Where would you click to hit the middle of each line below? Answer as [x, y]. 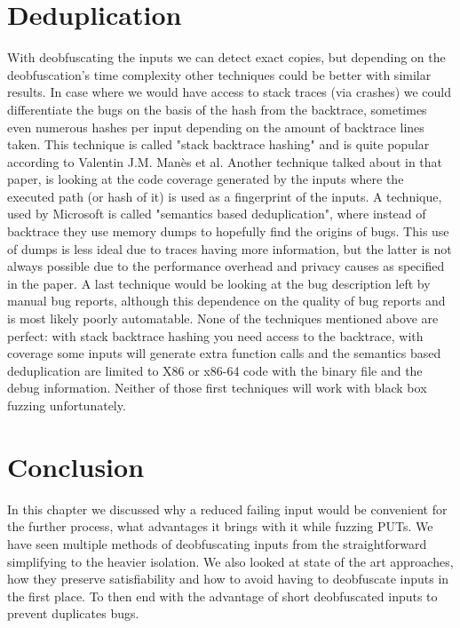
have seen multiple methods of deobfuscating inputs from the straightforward [217, 543]
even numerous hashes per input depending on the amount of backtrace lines [216, 127]
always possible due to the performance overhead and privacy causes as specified [226, 266]
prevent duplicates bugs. [73, 613]
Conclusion [76, 466]
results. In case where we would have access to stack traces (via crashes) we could [230, 92]
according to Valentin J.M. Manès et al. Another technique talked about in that [225, 161]
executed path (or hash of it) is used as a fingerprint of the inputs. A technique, [225, 196]
